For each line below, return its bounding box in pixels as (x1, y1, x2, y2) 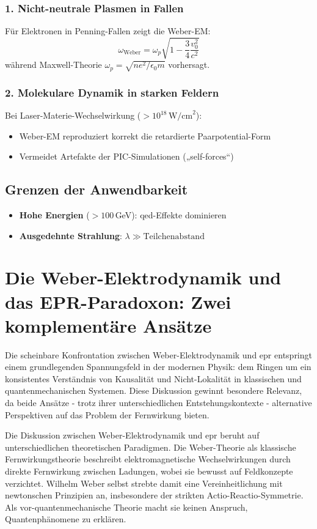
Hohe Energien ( (19, 209, 90, 221)
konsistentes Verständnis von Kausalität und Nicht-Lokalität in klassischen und (5, 372, 302, 385)
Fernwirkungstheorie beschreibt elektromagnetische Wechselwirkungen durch (5, 453, 291, 465)
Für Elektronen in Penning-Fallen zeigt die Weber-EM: (5, 24, 211, 37)
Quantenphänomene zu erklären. (5, 512, 126, 525)
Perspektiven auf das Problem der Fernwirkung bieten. (5, 408, 210, 421)
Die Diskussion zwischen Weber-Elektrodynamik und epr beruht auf (5, 429, 260, 442)
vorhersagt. (168, 58, 210, 71)
